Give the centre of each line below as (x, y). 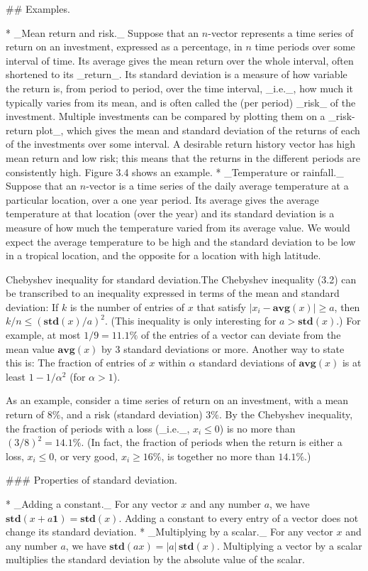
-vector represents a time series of (281, 32)
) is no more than (257, 428)
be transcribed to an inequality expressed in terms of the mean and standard (173, 293)
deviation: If (32, 306)
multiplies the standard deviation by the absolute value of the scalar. (155, 559)
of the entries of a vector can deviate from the (241, 335)
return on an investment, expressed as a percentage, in (124, 47)
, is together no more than (218, 456)
